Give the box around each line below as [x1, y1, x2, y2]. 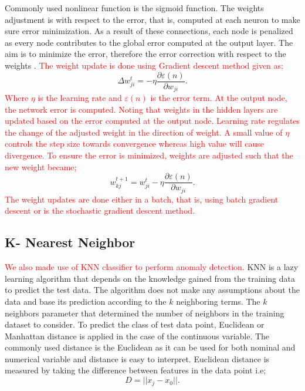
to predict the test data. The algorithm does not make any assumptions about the [5, 284, 300, 296]
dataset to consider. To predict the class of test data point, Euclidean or [5, 318, 265, 331]
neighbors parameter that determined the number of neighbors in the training [5, 306, 284, 319]
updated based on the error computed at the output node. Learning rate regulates [5, 114, 300, 127]
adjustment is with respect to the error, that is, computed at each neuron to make [5, 13, 300, 25]
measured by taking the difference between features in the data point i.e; [5, 364, 266, 376]
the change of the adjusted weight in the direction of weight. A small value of [5, 126, 283, 138]
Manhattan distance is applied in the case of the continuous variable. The [5, 329, 270, 342]
